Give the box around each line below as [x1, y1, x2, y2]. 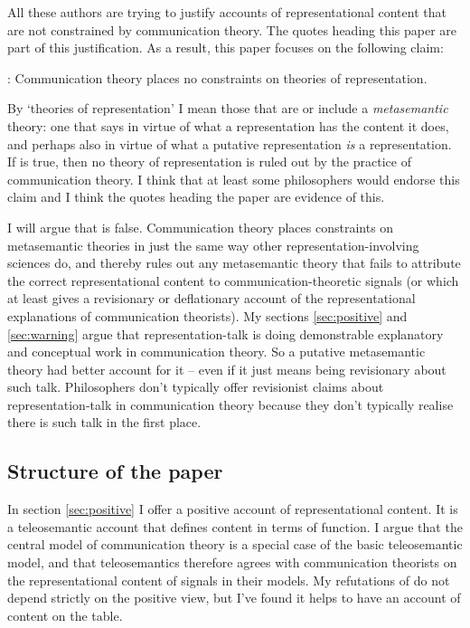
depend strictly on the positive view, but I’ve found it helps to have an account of [7, 588, 461, 607]
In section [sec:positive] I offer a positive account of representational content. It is [7, 500, 458, 519]
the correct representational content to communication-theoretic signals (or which [7, 271, 459, 290]
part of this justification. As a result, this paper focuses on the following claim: [7, 38, 444, 57]
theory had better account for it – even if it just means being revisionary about [7, 359, 446, 378]
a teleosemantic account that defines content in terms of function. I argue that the [7, 517, 463, 536]
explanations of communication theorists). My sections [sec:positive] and [7, 306, 408, 325]
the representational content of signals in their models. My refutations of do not [7, 570, 450, 589]
